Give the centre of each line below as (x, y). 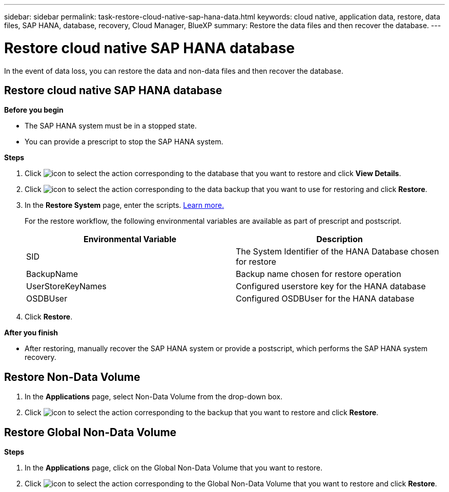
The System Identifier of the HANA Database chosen (338, 252)
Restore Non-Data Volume (72, 377)
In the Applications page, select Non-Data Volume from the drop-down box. (154, 397)
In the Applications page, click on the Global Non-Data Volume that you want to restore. (174, 468)
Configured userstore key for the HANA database (331, 286)
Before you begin (34, 110)
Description (340, 239)
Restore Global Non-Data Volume (90, 432)
